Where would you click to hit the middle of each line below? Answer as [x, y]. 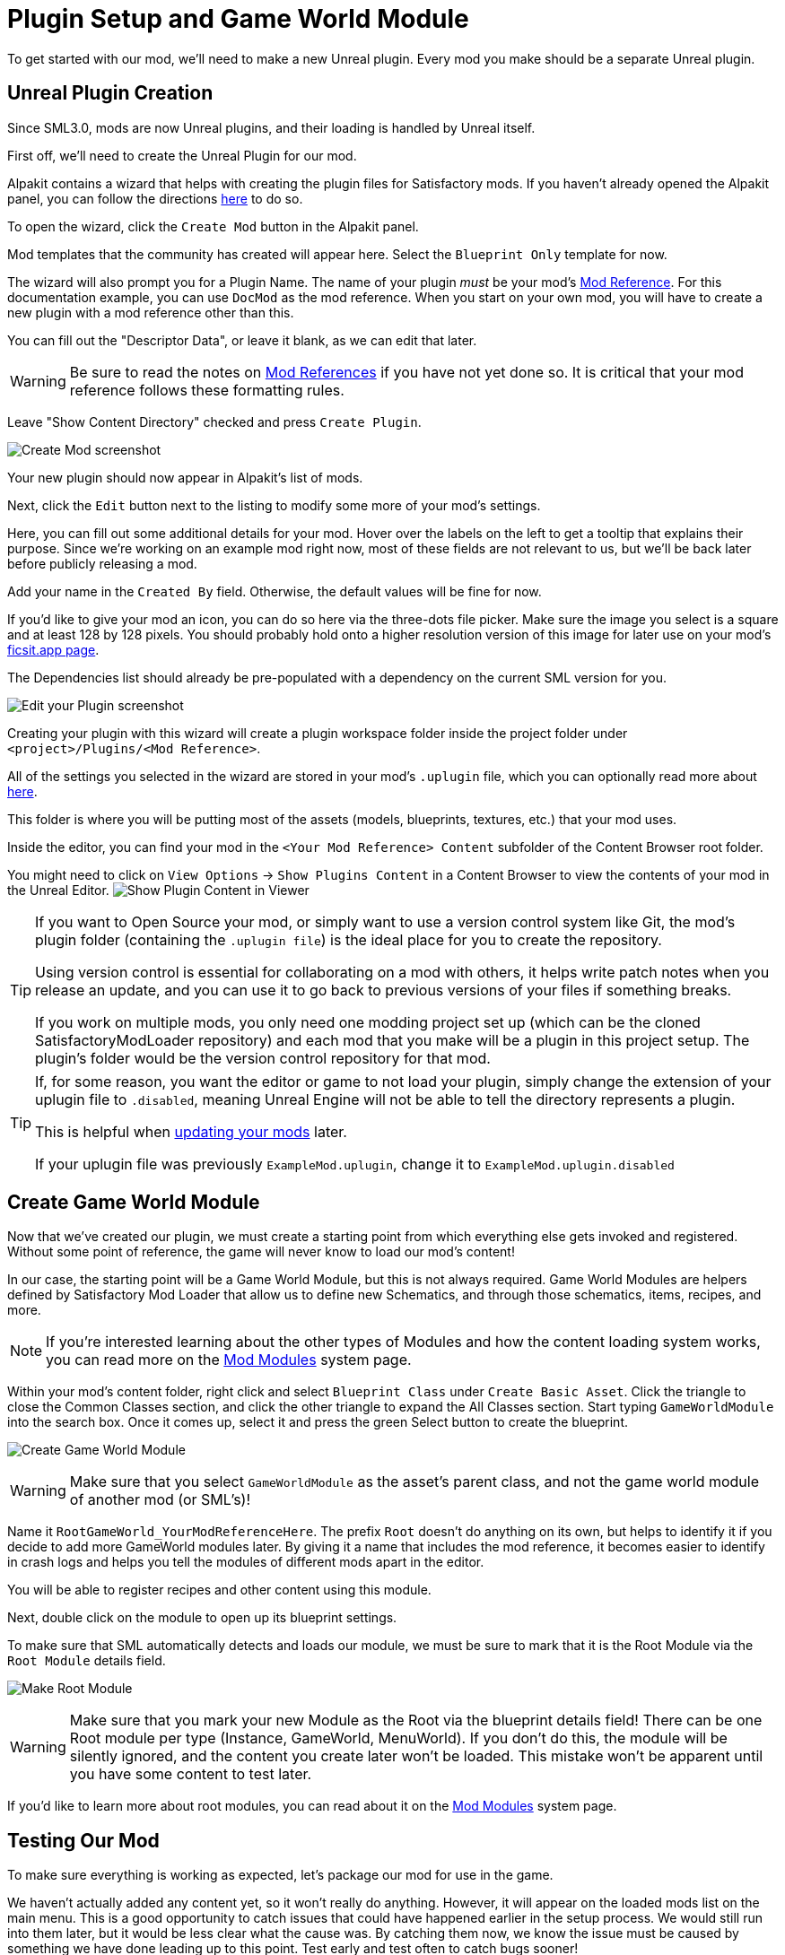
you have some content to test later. [191, 1774]
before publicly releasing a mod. [102, 563]
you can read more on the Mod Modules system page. [229, 1360]
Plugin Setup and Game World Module [238, 19]
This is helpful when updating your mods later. [191, 1131]
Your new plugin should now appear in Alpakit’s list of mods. [185, 477]
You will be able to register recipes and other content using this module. [219, 1590]
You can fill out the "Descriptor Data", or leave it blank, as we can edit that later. [242, 340]
